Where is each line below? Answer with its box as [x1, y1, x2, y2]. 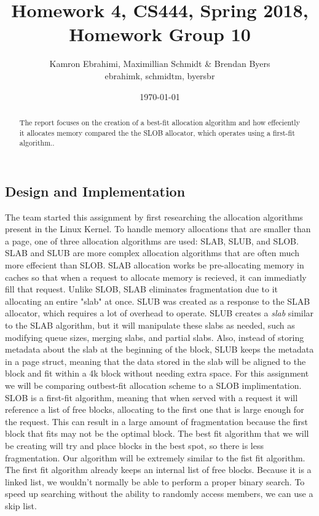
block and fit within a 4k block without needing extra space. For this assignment [5, 367, 309, 380]
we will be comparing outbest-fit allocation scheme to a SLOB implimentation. [5, 378, 302, 391]
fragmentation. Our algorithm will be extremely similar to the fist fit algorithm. [5, 451, 305, 464]
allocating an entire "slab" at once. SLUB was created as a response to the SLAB [5, 294, 310, 307]
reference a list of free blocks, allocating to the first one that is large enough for [5, 403, 304, 416]
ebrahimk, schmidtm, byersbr [104, 69, 215, 82]
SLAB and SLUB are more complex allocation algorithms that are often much [5, 246, 299, 259]
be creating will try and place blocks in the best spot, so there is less [5, 439, 264, 451]
